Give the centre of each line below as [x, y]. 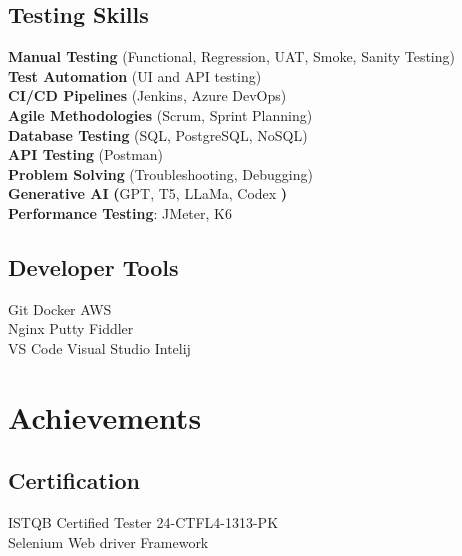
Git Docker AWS [60, 308]
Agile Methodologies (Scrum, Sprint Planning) [160, 114]
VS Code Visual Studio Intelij [99, 347]
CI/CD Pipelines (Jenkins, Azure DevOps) [147, 95]
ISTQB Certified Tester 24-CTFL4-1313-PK [143, 522]
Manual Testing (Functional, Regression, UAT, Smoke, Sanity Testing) [231, 56]
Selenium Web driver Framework [108, 541]
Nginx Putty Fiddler [71, 328]
